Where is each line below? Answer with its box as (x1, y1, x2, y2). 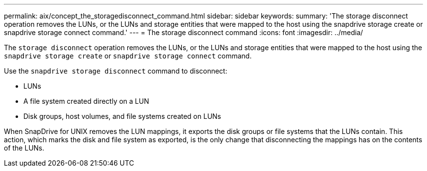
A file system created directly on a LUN (23, 97, 149, 105)
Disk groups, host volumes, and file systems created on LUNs (23, 112, 221, 120)
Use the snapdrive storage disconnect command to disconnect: (4, 67, 228, 75)
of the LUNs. (4, 144, 44, 152)
